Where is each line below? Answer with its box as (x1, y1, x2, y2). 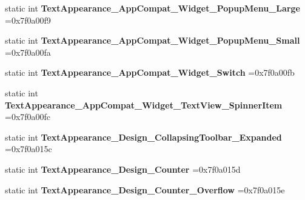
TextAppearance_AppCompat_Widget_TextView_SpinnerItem (5, 98, 283, 111)
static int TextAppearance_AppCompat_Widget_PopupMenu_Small (5, 34, 300, 47)
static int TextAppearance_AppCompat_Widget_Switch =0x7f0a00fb (5, 66, 295, 79)
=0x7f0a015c (5, 142, 52, 155)
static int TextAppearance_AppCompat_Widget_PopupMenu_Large (5, 2, 300, 14)
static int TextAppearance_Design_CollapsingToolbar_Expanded (5, 130, 282, 143)
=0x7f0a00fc (5, 110, 51, 123)
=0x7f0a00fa (5, 45, 51, 58)
